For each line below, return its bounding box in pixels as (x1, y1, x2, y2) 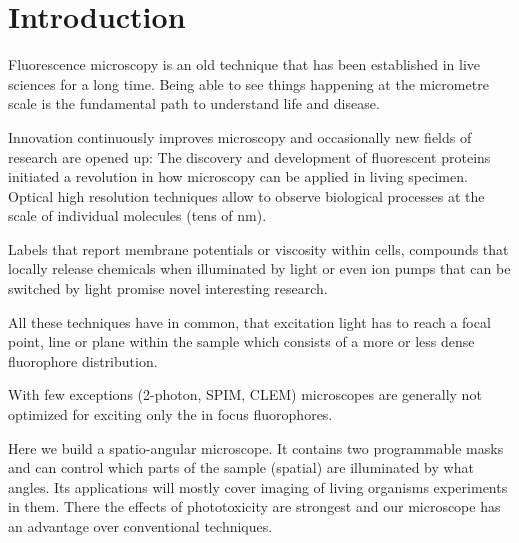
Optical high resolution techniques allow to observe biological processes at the (8, 185, 485, 206)
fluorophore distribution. (8, 350, 158, 371)
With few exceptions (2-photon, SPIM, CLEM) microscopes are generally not (8, 384, 482, 405)
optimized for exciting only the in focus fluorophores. (8, 404, 333, 425)
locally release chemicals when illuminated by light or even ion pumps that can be (8, 258, 511, 279)
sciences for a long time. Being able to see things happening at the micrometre (8, 73, 489, 94)
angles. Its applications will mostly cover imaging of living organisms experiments (8, 476, 508, 497)
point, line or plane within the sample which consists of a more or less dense (8, 331, 475, 352)
